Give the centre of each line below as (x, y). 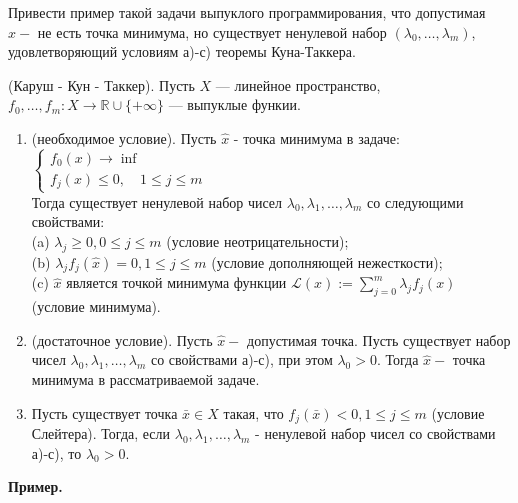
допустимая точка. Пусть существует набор (379, 339)
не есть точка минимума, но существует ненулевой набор (212, 31)
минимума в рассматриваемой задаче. (145, 378)
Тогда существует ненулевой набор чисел (157, 201)
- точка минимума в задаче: (316, 137)
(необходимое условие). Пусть (124, 137)
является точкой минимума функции (176, 282)
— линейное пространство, (298, 84)
